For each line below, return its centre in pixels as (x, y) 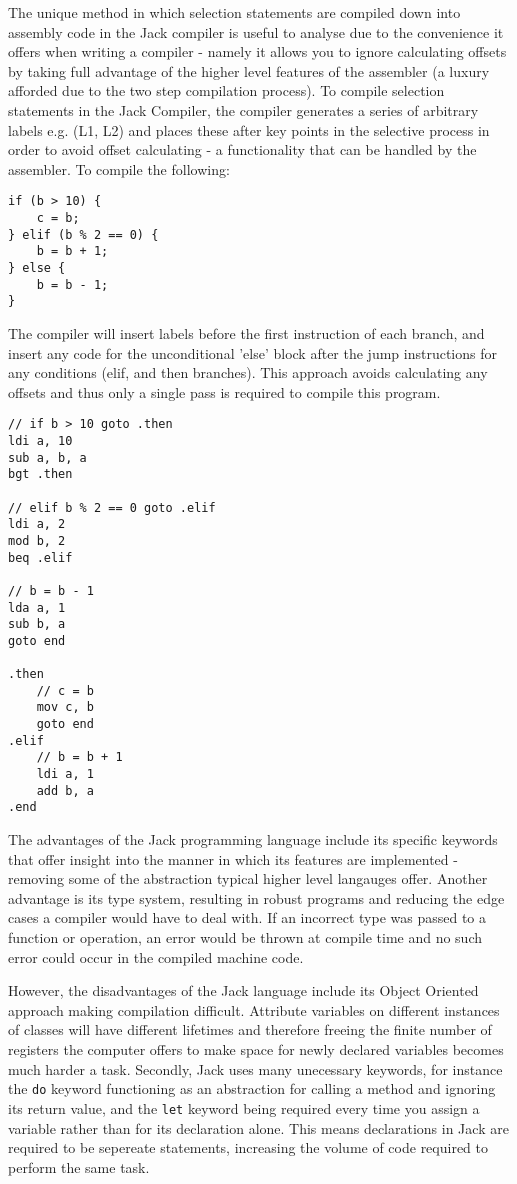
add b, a (65, 790)
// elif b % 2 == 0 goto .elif (112, 507)
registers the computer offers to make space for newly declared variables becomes (256, 1049)
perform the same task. (79, 1166)
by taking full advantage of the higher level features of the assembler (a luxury (249, 70)
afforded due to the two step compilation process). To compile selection (226, 90)
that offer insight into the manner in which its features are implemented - (233, 858)
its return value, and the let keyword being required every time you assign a (244, 1107)
